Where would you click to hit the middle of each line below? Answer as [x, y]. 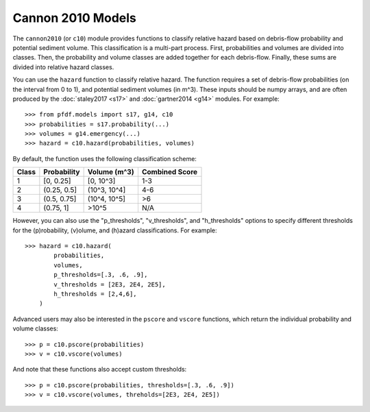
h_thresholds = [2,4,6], [95, 294]
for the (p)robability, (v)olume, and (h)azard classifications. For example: [115, 230]
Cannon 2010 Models [75, 18]
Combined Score [170, 172]
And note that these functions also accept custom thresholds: [100, 369]
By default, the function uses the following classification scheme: [104, 158]
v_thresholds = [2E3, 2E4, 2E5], [110, 284]
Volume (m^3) [111, 172]
